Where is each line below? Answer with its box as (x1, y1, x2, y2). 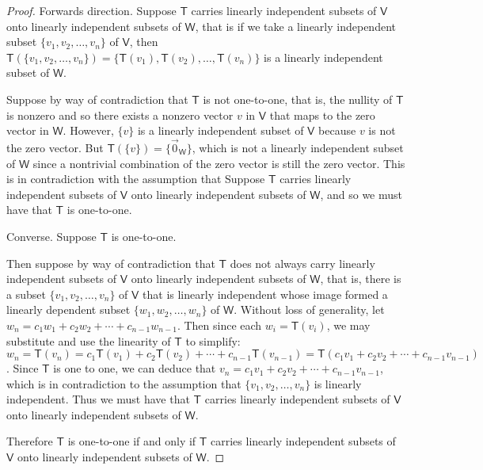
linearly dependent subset (6, 301, 131, 318)
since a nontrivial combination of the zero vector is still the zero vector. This (32, 155, 405, 171)
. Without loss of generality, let (234, 301, 385, 318)
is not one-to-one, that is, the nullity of (203, 90, 393, 107)
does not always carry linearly (230, 254, 375, 271)
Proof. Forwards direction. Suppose (6, 2, 177, 18)
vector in (6, 122, 49, 139)
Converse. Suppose (6, 227, 97, 244)
